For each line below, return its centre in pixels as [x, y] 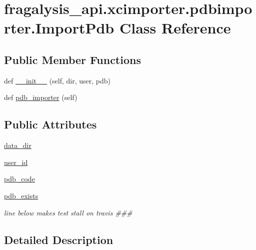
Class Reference [175, 28]
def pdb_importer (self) [41, 97]
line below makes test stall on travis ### [68, 212]
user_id [16, 162]
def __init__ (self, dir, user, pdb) [57, 80]
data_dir [18, 145]
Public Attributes [50, 124]
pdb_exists [21, 195]
